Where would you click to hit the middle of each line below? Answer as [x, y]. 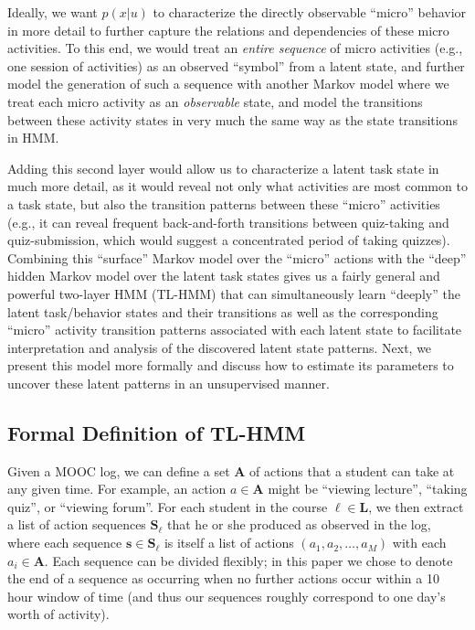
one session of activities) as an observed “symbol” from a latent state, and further [236, 65]
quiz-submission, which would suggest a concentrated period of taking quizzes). [229, 240]
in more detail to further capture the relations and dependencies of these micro [228, 30]
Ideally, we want [53, 12]
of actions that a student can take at [352, 470]
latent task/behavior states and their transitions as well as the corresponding [223, 311]
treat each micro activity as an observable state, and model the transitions [215, 101]
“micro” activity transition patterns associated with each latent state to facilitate [235, 330]
